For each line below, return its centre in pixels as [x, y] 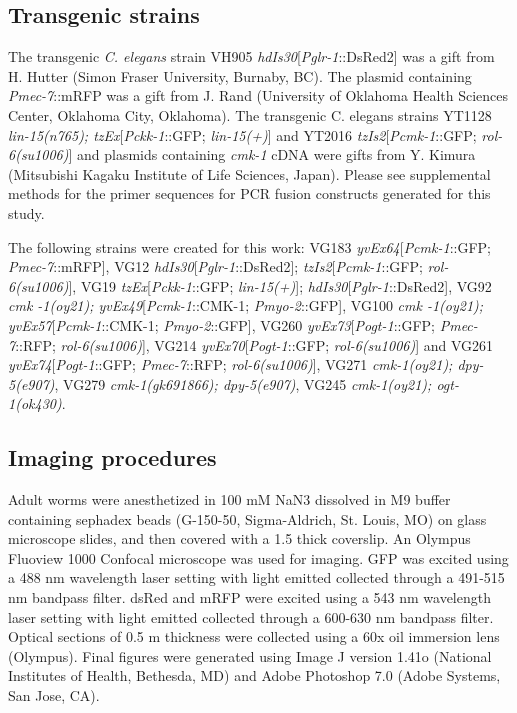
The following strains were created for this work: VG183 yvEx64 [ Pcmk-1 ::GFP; [249, 246]
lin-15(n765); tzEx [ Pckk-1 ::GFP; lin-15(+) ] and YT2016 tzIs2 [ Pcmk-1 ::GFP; [242, 134]
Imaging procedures [112, 457]
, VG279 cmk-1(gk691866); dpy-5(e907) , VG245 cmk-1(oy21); [243, 383]
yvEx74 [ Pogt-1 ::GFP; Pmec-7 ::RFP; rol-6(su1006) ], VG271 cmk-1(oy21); [230, 364]
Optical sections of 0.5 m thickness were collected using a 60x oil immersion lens [254, 636]
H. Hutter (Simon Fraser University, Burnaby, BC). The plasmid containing [240, 75]
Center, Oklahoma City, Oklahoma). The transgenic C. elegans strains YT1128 [250, 114]
